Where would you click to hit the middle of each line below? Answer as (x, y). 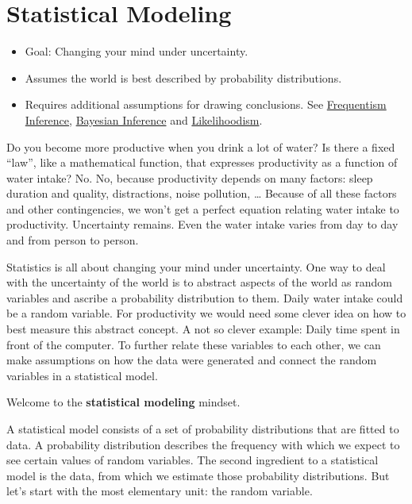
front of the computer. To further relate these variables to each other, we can (194, 344)
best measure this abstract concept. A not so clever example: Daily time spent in (203, 329)
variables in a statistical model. (82, 375)
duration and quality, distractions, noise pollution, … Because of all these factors (202, 193)
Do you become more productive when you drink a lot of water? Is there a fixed (201, 146)
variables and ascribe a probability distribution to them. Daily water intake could (205, 297)
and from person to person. (73, 240)
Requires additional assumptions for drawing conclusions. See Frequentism (206, 104)
